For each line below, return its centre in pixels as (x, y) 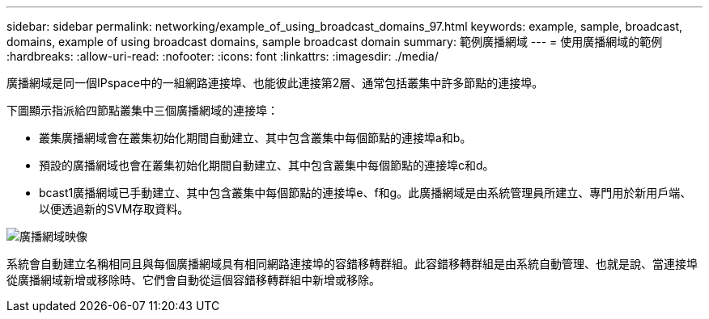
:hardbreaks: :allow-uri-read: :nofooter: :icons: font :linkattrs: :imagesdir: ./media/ (223, 56)
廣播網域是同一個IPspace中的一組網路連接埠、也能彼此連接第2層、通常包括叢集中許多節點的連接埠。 (275, 83)
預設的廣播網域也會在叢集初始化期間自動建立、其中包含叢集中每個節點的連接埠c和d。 (267, 165)
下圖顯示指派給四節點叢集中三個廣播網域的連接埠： (142, 110)
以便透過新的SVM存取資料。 (114, 209)
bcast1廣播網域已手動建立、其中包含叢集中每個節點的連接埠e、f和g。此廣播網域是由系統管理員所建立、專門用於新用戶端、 (365, 193)
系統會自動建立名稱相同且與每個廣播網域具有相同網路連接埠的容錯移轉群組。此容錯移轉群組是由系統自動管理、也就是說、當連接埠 (352, 264)
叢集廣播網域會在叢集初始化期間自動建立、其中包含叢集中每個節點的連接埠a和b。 (255, 138)
